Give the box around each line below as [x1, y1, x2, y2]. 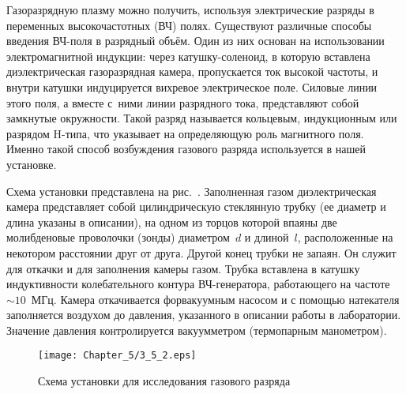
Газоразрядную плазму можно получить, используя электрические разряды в [6, 2, 374, 17]
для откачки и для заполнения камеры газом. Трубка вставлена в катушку [6, 260, 360, 276]
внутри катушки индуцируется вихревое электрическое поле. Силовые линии [6, 78, 378, 95]
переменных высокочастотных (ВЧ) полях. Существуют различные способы [6, 17, 372, 33]
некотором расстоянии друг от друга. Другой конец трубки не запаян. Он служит [6, 244, 397, 261]
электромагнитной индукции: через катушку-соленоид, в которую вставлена [6, 47, 370, 64]
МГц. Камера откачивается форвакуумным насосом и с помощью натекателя [31, 291, 400, 307]
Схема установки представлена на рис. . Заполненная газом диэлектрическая [6, 182, 377, 199]
